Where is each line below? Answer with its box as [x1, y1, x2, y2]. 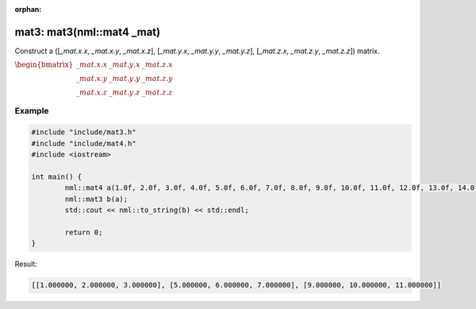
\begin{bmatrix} [14, 60, 74, 69]
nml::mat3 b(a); [64, 195, 129, 203]
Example [14, 105, 49, 116]
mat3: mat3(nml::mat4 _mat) [14, 25, 161, 39]
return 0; [64, 227, 103, 237]
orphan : [14, 5, 42, 14]
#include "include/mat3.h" [31, 128, 136, 137]
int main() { [31, 172, 83, 182]
